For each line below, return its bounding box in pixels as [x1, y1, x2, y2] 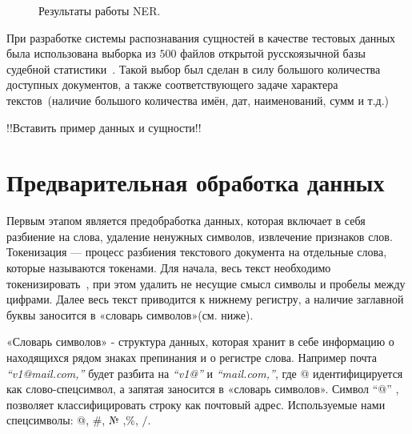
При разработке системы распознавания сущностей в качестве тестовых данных [6, 29, 396, 46]
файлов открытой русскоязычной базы [180, 45, 366, 62]
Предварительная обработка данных [6, 166, 385, 199]
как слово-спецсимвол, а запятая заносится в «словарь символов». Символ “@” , [6, 380, 399, 397]
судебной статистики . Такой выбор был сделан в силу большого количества [6, 60, 381, 77]
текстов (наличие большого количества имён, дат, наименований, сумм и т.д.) [6, 91, 390, 108]
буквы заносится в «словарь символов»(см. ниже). [6, 306, 254, 323]
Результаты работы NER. [38, 2, 161, 18]
